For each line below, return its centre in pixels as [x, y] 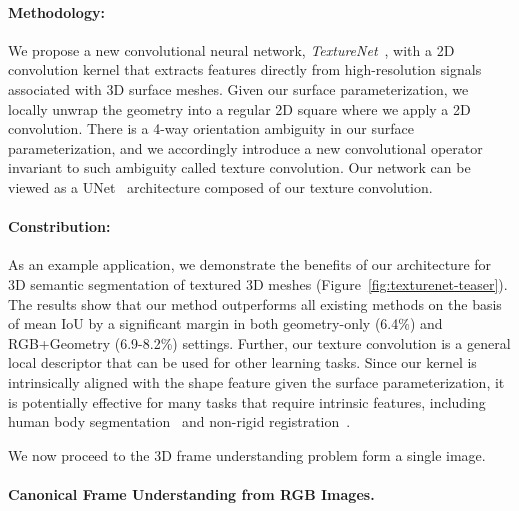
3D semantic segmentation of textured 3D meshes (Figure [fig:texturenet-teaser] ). [258, 283]
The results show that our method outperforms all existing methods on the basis [255, 303]
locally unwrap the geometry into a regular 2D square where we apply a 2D [239, 108]
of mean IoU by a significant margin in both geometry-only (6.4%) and [225, 323]
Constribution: [59, 226]
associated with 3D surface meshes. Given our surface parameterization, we [238, 88]
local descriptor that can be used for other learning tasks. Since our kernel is [242, 362]
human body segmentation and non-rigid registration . [179, 421]
